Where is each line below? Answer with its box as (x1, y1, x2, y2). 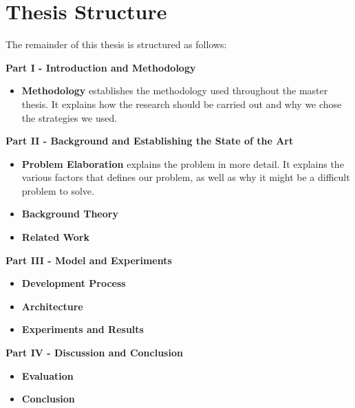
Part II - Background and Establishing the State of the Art (6, 133, 294, 148)
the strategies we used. (21, 110, 118, 125)
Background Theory (21, 206, 118, 221)
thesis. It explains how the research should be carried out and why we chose (21, 96, 342, 111)
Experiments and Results (21, 322, 144, 336)
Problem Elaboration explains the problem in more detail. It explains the (21, 156, 344, 171)
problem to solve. (21, 183, 94, 197)
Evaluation (21, 368, 74, 383)
